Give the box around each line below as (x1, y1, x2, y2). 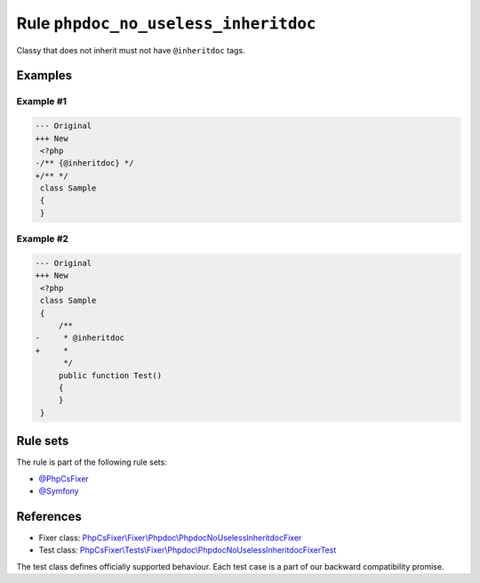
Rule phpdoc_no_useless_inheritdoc (16, 13, 316, 33)
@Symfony (38, 485, 79, 496)
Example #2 (16, 232, 69, 245)
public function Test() (58, 370, 163, 380)
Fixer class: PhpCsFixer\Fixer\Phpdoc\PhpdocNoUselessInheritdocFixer (38, 532, 302, 543)
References (16, 508, 82, 524)
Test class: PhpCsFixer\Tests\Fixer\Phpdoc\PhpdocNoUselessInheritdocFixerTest (38, 545, 337, 555)
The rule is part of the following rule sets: (16, 457, 168, 467)
